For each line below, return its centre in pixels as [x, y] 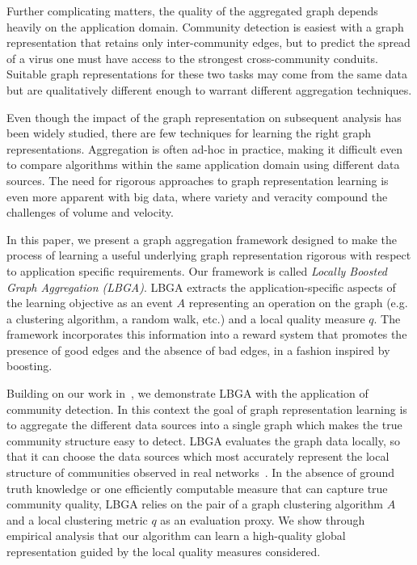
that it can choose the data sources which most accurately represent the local [198, 456]
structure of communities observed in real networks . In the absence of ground [201, 472]
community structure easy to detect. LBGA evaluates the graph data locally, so [203, 440]
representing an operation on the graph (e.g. [298, 303]
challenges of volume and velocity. [90, 212]
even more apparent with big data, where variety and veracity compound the [197, 196]
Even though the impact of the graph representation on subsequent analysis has [204, 117]
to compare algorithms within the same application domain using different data [203, 164]
